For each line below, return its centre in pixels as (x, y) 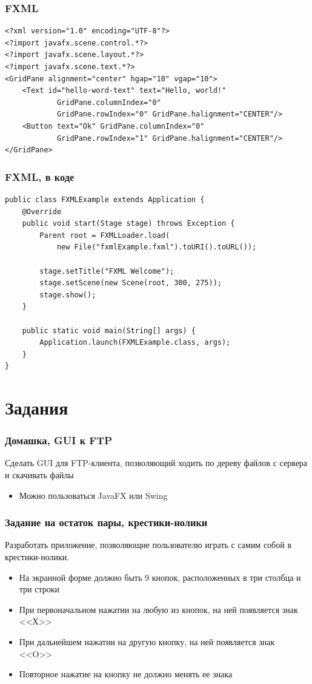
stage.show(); (68, 295)
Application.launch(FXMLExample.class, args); (135, 343)
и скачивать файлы (39, 475)
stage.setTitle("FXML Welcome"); (107, 271)
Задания (37, 408)
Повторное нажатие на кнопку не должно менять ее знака (126, 674)
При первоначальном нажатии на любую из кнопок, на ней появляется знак (158, 609)
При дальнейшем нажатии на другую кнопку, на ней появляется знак (147, 642)
